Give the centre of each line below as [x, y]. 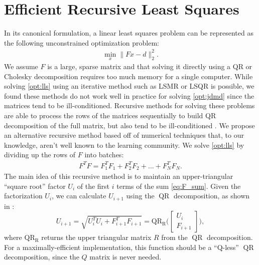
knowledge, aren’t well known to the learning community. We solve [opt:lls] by [124, 145]
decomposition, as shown [212, 196]
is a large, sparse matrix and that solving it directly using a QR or [150, 66]
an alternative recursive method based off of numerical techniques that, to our [124, 135]
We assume [21, 66]
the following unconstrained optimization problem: [82, 42]
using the [140, 196]
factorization [23, 196]
